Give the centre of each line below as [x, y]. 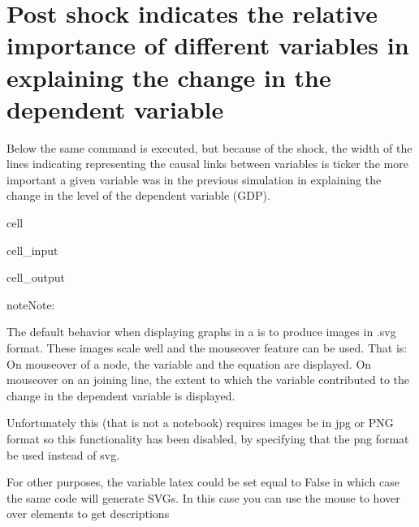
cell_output [36, 277]
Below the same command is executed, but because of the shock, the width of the [209, 147]
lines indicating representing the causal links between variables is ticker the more [207, 164]
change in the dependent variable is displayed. [121, 395]
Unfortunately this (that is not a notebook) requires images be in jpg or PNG [200, 423]
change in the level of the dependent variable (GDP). [138, 195]
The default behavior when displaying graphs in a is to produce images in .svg [201, 332]
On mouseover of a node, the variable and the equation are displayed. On [189, 363]
